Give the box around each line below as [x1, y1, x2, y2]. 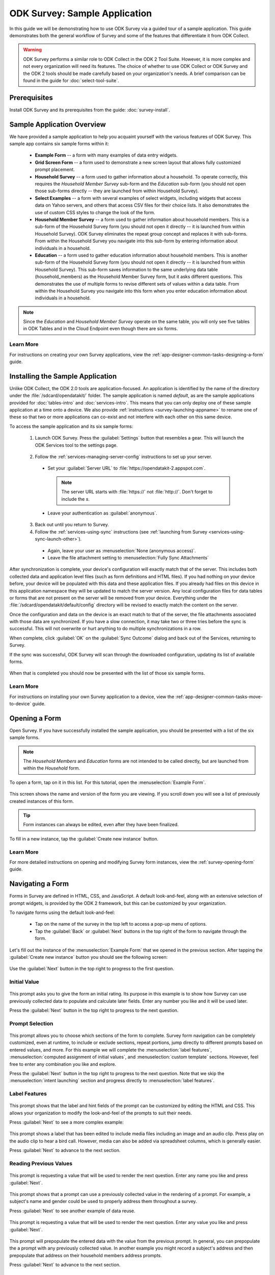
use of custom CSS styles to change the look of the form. [35, 209, 155, 215]
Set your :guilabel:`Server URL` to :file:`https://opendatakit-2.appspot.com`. [47, 465, 206, 471]
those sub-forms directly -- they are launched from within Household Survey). [35, 188, 199, 194]
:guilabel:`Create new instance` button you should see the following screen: [9, 954, 168, 960]
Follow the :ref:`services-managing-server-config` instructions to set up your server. [35, 454, 212, 460]
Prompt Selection [9, 1020, 53, 1027]
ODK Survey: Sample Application [9, 8, 152, 19]
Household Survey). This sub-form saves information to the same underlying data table [35, 266, 218, 272]
